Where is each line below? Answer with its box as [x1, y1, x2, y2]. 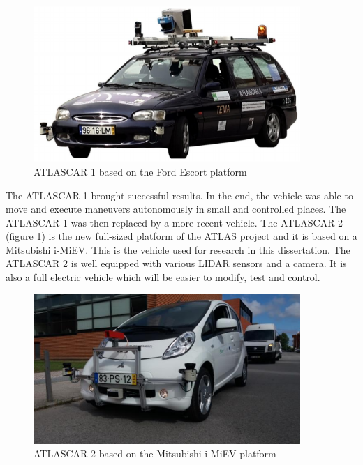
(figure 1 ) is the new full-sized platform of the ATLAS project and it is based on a [6, 229, 357, 243]
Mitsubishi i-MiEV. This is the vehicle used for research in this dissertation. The [6, 242, 350, 257]
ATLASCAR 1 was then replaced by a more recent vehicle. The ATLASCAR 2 [6, 215, 343, 229]
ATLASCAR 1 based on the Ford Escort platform [34, 164, 247, 178]
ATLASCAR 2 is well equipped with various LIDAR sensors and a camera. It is [6, 256, 347, 270]
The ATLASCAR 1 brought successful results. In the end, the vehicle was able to [6, 188, 353, 202]
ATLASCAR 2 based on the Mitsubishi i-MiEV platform [34, 446, 276, 461]
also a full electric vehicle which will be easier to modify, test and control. [6, 270, 320, 284]
